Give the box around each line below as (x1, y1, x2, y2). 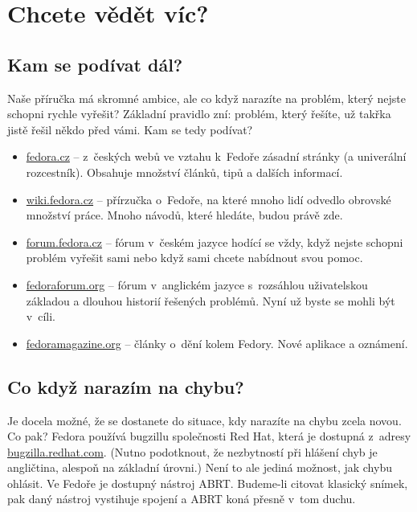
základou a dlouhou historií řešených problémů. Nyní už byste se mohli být (26, 292, 395, 309)
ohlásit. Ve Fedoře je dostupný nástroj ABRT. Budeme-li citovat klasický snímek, (7, 474, 408, 491)
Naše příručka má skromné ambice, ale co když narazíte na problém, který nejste (7, 89, 406, 106)
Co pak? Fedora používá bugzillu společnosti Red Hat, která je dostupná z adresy (7, 428, 411, 444)
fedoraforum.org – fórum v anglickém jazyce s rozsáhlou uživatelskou (26, 276, 368, 293)
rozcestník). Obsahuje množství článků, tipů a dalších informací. (26, 163, 343, 180)
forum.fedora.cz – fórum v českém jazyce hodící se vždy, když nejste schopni (26, 233, 403, 250)
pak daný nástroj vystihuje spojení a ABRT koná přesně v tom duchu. (7, 490, 356, 507)
